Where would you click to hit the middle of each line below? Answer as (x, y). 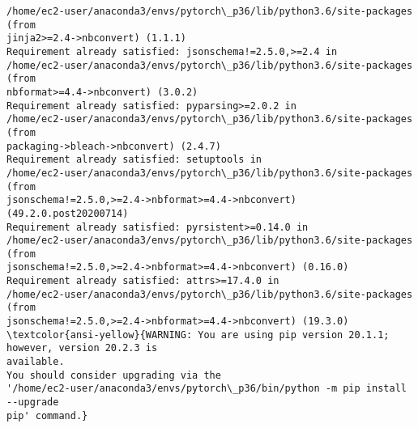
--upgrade (33, 403)
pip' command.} (47, 415)
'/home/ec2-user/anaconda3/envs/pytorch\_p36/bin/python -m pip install (207, 389)
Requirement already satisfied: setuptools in (134, 160)
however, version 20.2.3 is (82, 348)
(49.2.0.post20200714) (68, 213)
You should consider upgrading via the (114, 375)
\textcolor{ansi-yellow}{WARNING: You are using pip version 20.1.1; (198, 335)
